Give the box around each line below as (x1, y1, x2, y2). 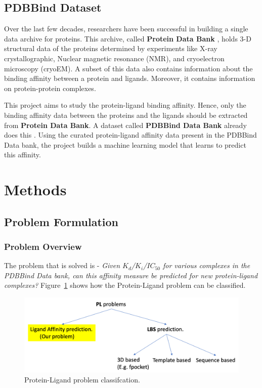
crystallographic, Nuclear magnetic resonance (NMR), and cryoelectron (4, 53, 225, 63)
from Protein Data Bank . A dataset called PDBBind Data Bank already (4, 119, 247, 130)
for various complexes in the (162, 260, 250, 271)
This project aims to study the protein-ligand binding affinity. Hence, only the (4, 100, 246, 110)
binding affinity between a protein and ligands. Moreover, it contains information (4, 73, 255, 83)
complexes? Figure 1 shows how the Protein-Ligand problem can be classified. (4, 280, 246, 290)
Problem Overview (4, 240, 82, 252)
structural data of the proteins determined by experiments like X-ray (4, 43, 217, 54)
